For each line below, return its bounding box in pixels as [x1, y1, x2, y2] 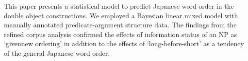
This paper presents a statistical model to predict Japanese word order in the [4, 1, 234, 11]
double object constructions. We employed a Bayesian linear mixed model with [4, 10, 238, 20]
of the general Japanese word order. [4, 48, 110, 58]
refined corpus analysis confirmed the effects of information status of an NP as [4, 29, 237, 39]
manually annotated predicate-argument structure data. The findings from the [4, 20, 237, 30]
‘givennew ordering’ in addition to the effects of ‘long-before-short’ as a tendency [4, 38, 244, 49]
